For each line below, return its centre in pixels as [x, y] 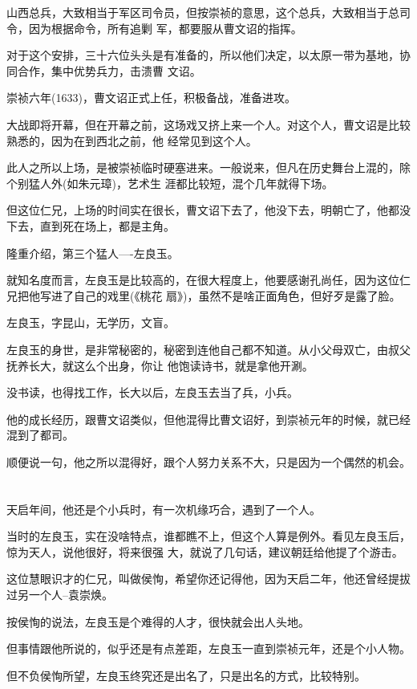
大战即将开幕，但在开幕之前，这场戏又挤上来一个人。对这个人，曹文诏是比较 [208, 124]
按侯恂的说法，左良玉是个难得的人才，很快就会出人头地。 [158, 621]
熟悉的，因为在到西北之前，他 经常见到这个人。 [132, 140]
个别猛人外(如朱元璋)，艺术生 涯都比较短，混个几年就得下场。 [170, 183]
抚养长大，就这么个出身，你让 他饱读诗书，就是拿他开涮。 [160, 365]
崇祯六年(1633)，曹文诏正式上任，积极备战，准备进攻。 [151, 98]
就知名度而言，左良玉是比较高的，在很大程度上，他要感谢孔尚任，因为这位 [203, 280]
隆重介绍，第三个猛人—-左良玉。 [93, 253]
